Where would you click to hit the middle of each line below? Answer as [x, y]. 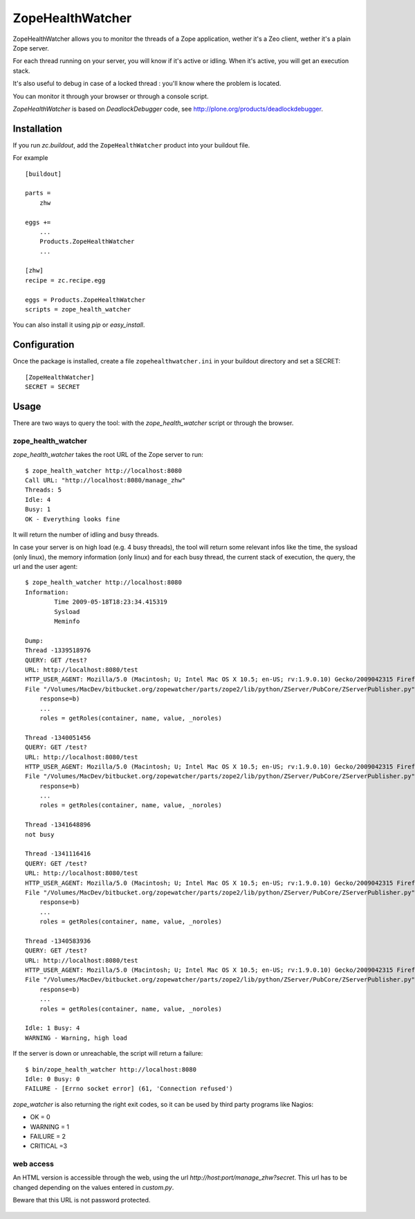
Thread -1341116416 [58, 854]
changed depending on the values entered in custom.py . [93, 1187]
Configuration [44, 345]
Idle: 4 [38, 499]
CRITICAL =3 [49, 1146]
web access [34, 1164]
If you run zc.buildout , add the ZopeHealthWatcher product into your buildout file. [131, 145]
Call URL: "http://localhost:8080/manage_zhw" [105, 480]
